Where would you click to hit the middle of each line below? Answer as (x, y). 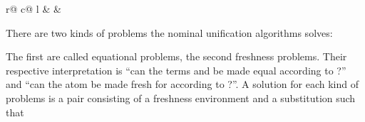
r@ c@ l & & (34, 9)
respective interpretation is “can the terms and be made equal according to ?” (176, 70)
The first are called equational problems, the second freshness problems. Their (176, 56)
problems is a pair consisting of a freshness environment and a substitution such (181, 98)
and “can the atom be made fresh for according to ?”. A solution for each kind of (182, 84)
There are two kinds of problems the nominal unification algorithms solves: (169, 32)
